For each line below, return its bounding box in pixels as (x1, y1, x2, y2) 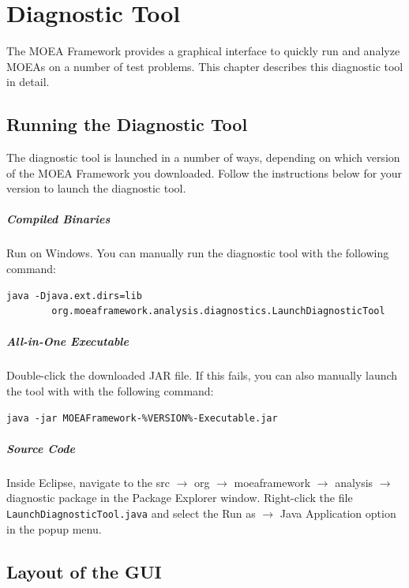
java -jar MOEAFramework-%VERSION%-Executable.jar (6, 412, 278, 424)
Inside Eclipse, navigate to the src (6, 474, 170, 490)
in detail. (6, 73, 50, 90)
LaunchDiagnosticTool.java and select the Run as (6, 504, 256, 521)
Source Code (6, 440, 75, 456)
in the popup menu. (6, 520, 102, 537)
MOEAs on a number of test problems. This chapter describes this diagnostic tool (6, 58, 403, 74)
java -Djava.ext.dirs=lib (6, 290, 142, 301)
